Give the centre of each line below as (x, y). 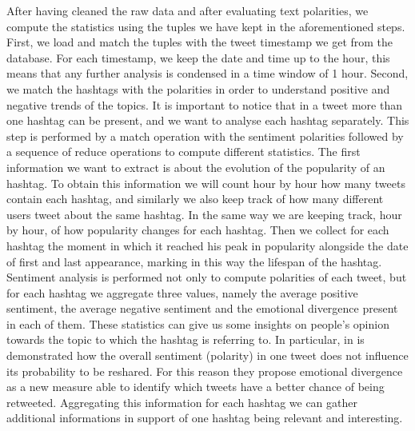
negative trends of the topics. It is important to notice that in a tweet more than (204, 104)
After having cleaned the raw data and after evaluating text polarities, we (188, 10)
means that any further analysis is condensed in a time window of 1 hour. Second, (207, 73)
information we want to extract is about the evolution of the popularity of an (196, 167)
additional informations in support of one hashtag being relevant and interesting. (205, 418)
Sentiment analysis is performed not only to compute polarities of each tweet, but (207, 277)
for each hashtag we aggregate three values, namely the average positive (182, 292)
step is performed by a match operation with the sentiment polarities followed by (205, 136)
